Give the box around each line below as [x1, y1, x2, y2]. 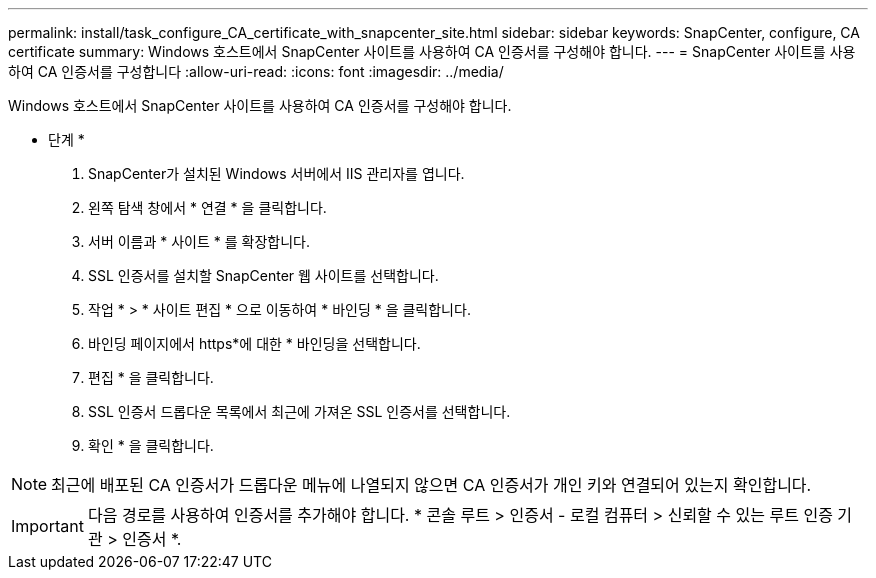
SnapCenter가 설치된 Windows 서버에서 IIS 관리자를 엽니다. [88, 165, 465, 182]
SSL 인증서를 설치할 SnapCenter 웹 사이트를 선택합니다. [88, 267, 439, 284]
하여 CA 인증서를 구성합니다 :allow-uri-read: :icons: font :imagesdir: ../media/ [8, 63, 504, 80]
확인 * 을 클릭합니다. [88, 437, 214, 454]
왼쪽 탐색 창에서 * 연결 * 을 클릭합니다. [88, 199, 327, 216]
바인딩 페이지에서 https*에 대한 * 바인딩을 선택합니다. [88, 335, 421, 352]
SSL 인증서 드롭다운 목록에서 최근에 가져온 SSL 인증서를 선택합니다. [88, 403, 511, 420]
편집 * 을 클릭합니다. [88, 369, 214, 386]
